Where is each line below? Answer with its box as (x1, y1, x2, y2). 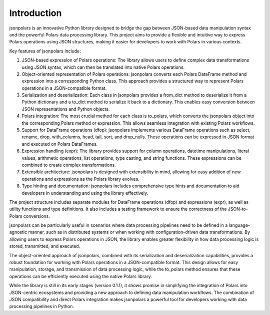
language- (228, 222, 250, 228)
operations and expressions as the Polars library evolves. (21, 176, 139, 182)
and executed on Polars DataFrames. (21, 141, 98, 147)
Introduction (9, 7, 62, 18)
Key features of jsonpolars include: (9, 48, 81, 54)
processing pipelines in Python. (9, 304, 74, 310)
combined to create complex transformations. (21, 162, 116, 168)
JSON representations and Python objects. (21, 106, 110, 112)
